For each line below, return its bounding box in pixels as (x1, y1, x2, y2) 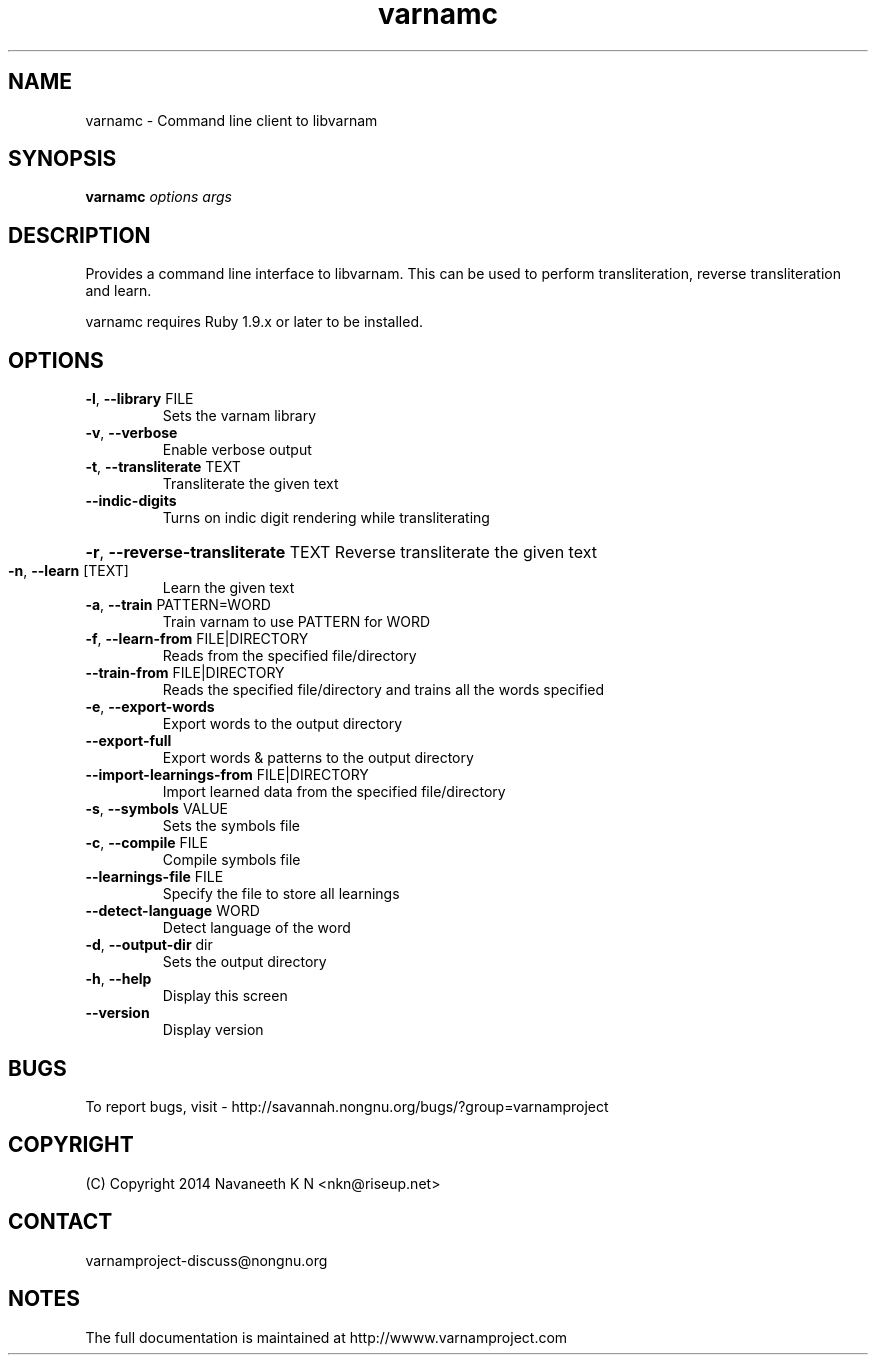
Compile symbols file (162, 851, 301, 869)
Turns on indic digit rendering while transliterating (162, 509, 490, 527)
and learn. (85, 282, 152, 300)
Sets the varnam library (162, 407, 316, 425)
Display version (162, 1021, 264, 1039)
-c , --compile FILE (85, 834, 208, 852)
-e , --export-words (85, 698, 215, 716)
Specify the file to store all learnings (162, 885, 400, 903)
